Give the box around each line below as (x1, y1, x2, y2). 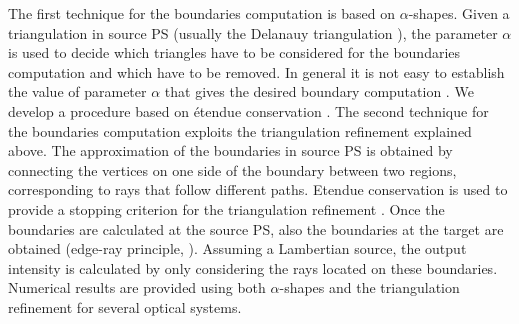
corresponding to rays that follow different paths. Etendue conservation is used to (8, 179, 508, 200)
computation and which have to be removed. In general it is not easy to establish (8, 61, 505, 82)
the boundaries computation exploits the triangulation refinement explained (8, 120, 472, 141)
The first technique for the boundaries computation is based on (8, 3, 396, 23)
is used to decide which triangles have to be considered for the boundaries (8, 42, 461, 63)
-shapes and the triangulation (279, 277, 460, 298)
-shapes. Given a (408, 3, 510, 23)
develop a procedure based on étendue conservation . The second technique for (8, 100, 489, 121)
